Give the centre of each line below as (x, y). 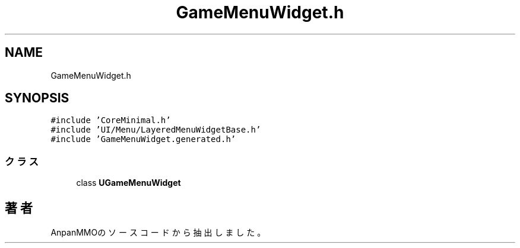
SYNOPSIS (37, 98)
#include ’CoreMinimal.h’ (111, 120)
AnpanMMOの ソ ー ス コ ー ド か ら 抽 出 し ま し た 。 (158, 233)
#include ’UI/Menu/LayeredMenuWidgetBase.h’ (156, 130)
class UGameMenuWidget (129, 183)
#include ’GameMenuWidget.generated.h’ (143, 139)
